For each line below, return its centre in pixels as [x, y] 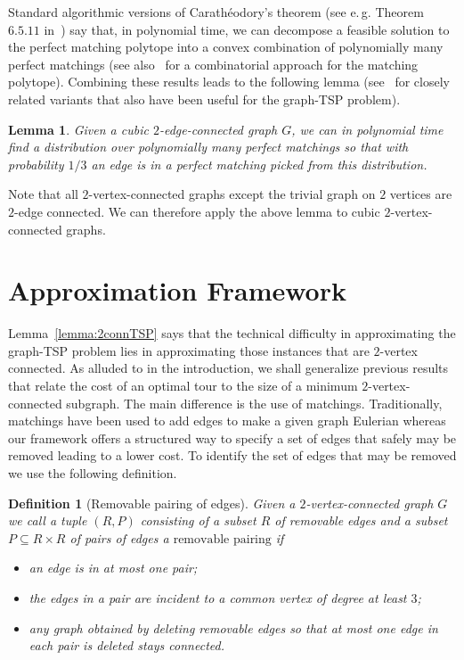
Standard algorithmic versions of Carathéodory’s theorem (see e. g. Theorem [216, 12]
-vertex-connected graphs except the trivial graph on [232, 194]
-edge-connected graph [218, 129]
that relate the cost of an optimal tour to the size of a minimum [183, 386]
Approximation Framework [177, 290]
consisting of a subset [198, 520]
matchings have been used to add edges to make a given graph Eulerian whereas [227, 421]
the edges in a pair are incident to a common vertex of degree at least [218, 597]
